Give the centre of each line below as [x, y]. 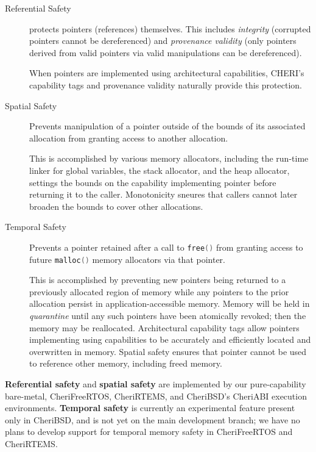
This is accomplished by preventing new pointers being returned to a [158, 280]
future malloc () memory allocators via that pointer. [127, 259]
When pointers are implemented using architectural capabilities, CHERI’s [167, 73]
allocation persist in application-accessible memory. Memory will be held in [170, 303]
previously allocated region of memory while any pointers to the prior [159, 291]
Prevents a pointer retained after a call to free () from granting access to [166, 247]
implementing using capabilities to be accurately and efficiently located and [170, 339]
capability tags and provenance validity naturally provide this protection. [166, 84]
